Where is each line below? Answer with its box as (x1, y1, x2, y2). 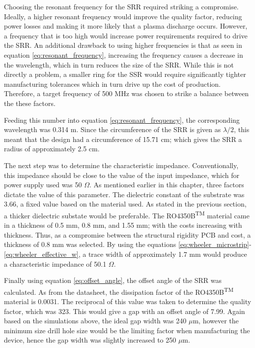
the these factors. (4, 98, 56, 108)
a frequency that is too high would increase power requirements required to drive (4, 30, 248, 40)
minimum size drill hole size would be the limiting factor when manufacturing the (4, 325, 250, 335)
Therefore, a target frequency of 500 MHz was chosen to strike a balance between (4, 88, 249, 99)
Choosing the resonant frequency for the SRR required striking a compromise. (4, 1, 239, 11)
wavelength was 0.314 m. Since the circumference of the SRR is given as (4, 124, 221, 135)
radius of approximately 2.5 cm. (4, 143, 100, 154)
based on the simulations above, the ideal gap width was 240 (4, 315, 187, 326)
